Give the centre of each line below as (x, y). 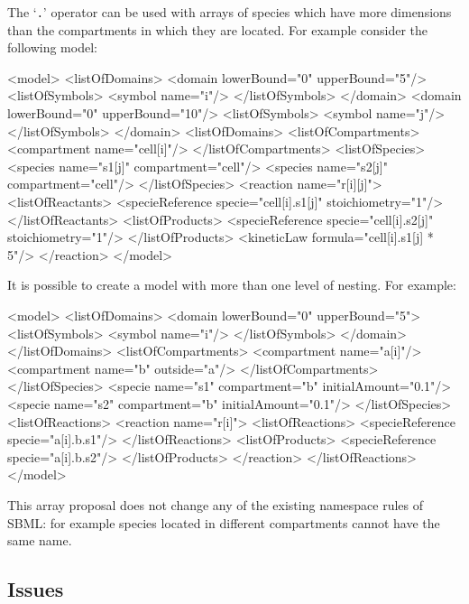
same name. (40, 540)
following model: (52, 47)
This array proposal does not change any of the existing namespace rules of (216, 504)
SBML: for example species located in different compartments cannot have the (224, 522)
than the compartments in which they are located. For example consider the (217, 29)
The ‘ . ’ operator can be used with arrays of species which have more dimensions (230, 12)
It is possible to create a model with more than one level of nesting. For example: (232, 285)
